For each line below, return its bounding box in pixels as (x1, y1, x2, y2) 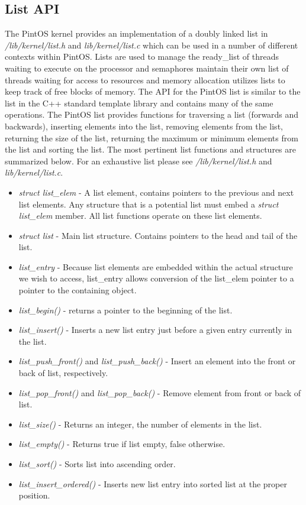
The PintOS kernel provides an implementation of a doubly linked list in (5, 27, 268, 40)
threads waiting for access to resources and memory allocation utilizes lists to (5, 73, 285, 86)
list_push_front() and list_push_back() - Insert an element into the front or (18, 355, 296, 367)
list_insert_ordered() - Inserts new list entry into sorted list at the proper (18, 477, 287, 490)
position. (18, 489, 50, 501)
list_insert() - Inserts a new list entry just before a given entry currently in (18, 323, 292, 336)
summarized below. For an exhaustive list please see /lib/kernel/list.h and (5, 154, 272, 167)
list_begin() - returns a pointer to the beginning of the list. (18, 303, 233, 316)
